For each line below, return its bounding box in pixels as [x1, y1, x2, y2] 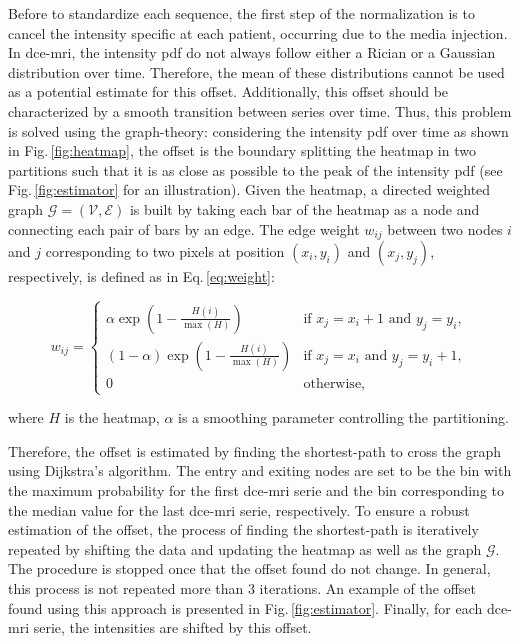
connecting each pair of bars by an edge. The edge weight [8, 218, 360, 239]
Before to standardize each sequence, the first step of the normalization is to [8, 3, 475, 23]
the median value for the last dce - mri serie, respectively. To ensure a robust [8, 499, 470, 520]
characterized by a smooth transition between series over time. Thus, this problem [8, 100, 512, 121]
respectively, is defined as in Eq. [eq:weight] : [8, 265, 275, 286]
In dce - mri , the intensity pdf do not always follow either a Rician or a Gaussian [8, 42, 496, 63]
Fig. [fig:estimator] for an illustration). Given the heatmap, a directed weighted [8, 179, 491, 200]
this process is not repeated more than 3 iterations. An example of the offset [8, 577, 477, 598]
